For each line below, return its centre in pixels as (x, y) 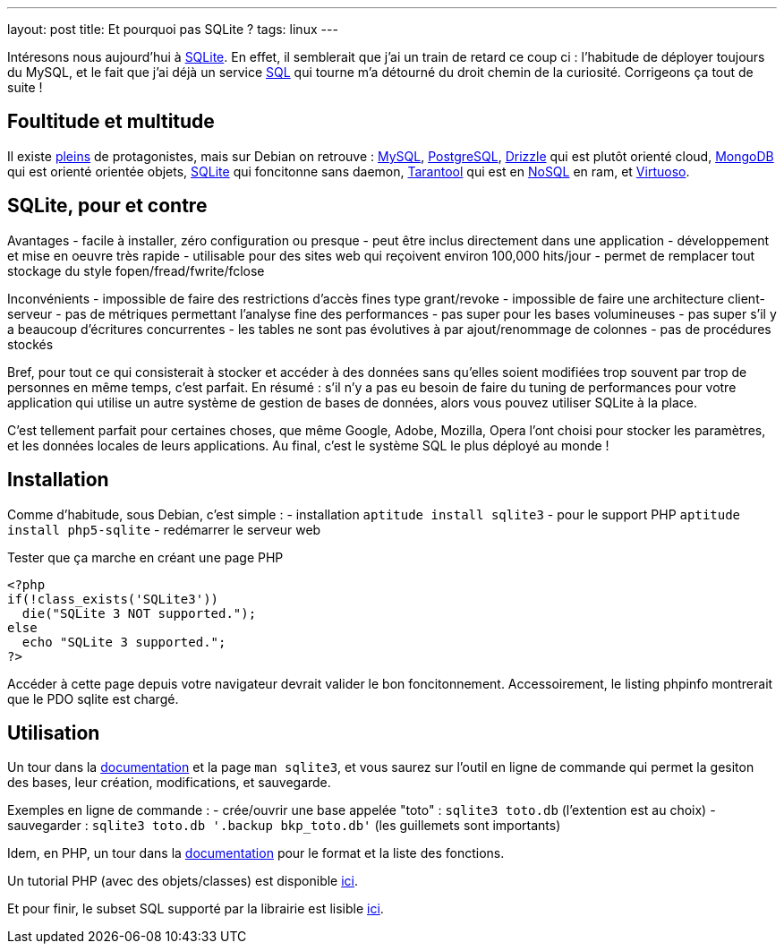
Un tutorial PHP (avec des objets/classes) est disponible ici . (183, 881)
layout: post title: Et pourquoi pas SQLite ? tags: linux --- (173, 29)
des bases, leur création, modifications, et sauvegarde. (169, 783)
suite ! (25, 87)
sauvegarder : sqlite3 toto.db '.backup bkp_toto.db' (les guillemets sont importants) (284, 826)
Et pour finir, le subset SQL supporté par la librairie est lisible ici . (196, 909)
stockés (30, 344)
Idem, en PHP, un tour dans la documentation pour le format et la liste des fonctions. (256, 853)
